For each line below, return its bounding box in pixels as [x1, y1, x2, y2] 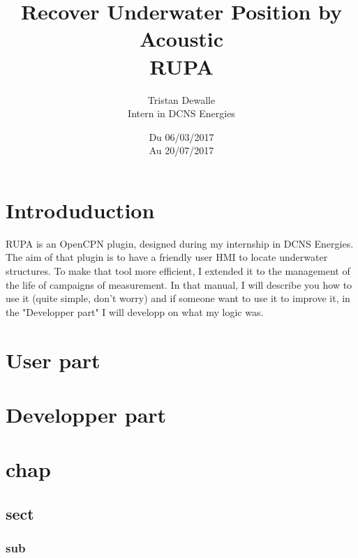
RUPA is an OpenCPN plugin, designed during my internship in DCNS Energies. [6, 236, 354, 250]
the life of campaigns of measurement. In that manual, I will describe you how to [6, 277, 352, 292]
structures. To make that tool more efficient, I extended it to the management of [6, 264, 350, 278]
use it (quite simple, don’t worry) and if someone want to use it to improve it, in [6, 291, 350, 306]
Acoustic [139, 24, 224, 53]
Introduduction [6, 195, 155, 224]
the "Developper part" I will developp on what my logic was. [6, 304, 264, 319]
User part [6, 345, 100, 374]
